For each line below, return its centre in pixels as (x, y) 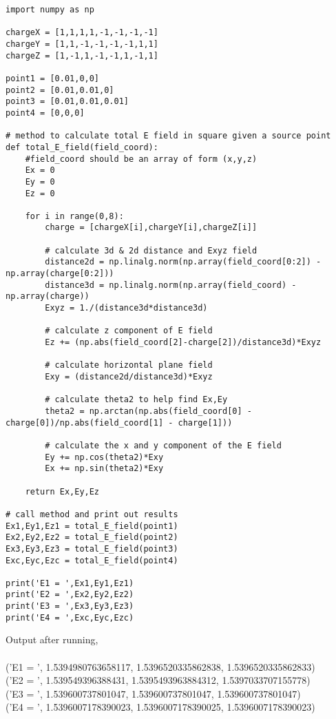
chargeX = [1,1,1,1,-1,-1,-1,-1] (82, 33)
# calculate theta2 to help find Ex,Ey (136, 400)
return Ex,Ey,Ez (62, 491)
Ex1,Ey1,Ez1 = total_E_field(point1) (92, 526)
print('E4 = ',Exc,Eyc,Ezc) (70, 617)
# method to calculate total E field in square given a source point (168, 136)
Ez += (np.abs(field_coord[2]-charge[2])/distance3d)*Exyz (183, 343)
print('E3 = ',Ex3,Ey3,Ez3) (70, 606)
